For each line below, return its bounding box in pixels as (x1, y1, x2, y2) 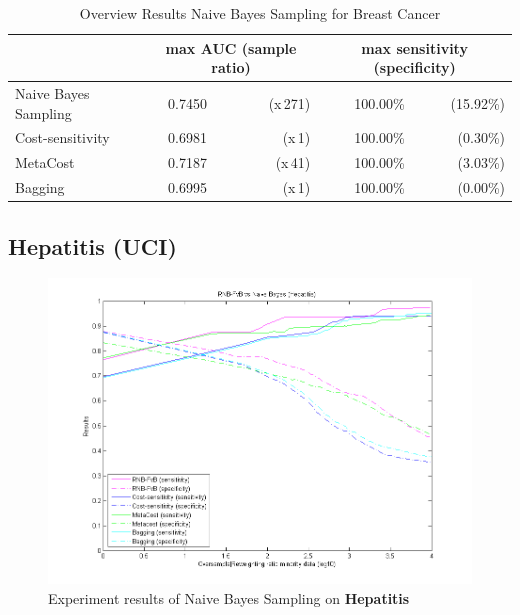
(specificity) (373, 57, 456, 78)
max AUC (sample (165, 37, 297, 58)
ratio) (211, 57, 251, 78)
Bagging (15, 177, 65, 198)
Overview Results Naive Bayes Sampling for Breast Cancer (79, 3, 441, 23)
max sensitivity (361, 37, 468, 58)
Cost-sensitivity (15, 127, 110, 148)
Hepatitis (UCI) (8, 230, 177, 261)
